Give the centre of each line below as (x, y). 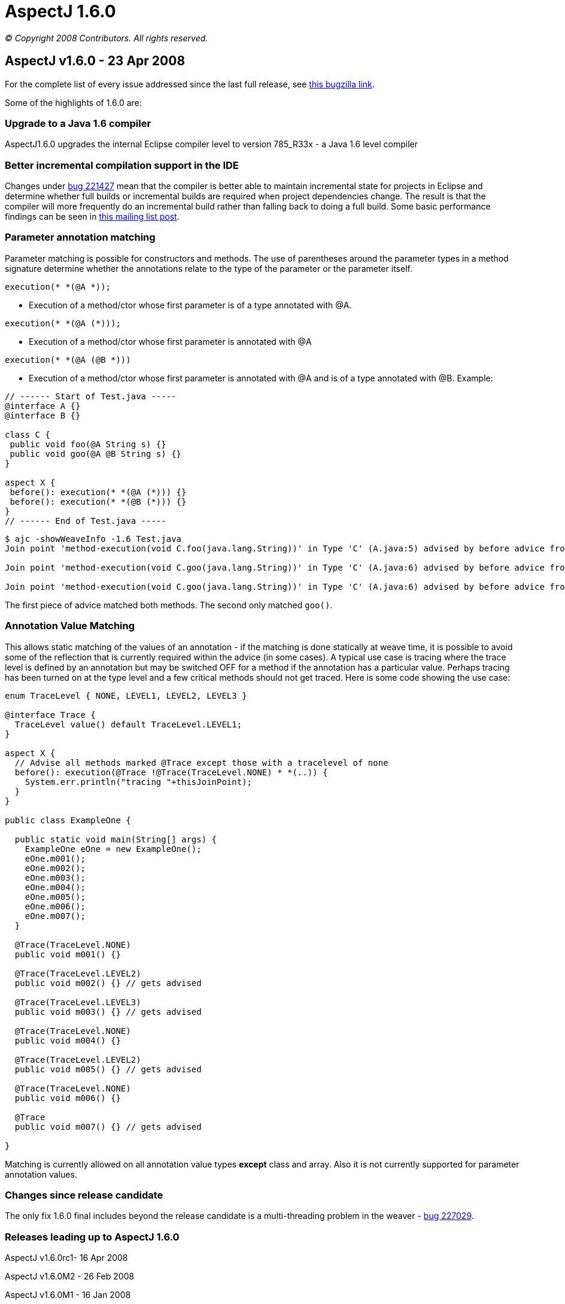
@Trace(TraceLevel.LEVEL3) (78, 1002)
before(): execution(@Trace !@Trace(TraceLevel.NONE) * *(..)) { (171, 772)
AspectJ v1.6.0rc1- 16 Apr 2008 (66, 1258)
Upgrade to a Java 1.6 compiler (78, 123)
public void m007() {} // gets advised (108, 1126)
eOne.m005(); (55, 897)
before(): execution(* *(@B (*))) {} (98, 501)
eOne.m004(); (55, 887)
